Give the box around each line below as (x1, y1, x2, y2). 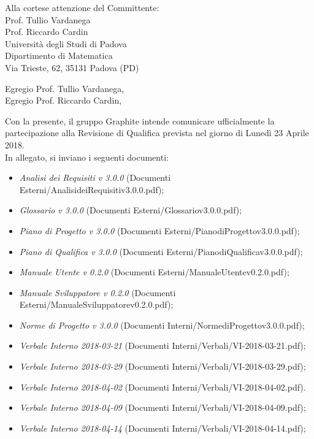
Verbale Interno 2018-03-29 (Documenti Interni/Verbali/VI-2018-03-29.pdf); (19, 360, 306, 373)
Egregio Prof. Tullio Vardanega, (5, 82, 124, 94)
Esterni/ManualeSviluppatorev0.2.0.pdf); (19, 298, 174, 311)
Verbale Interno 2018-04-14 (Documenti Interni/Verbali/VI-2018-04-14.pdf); (19, 421, 306, 434)
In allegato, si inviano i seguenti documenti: (5, 150, 169, 163)
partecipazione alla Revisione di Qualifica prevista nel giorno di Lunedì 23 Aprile (5, 126, 309, 139)
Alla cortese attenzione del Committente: (5, 1, 159, 13)
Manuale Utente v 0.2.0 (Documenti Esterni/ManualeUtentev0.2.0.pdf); (19, 265, 289, 278)
